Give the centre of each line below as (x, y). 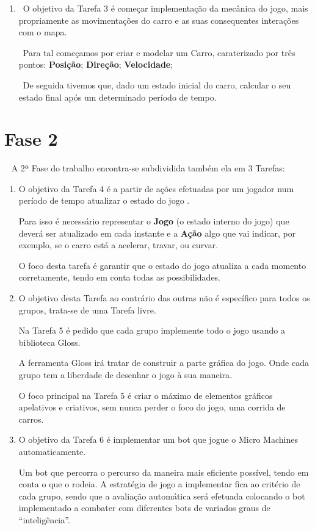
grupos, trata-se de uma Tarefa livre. (87, 310)
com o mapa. (43, 32)
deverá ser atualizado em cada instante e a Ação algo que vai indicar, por (157, 233)
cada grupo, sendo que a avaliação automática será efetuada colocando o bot (162, 496)
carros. (31, 419)
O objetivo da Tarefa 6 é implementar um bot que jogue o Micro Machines (158, 439)
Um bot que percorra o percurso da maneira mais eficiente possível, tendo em (164, 472)
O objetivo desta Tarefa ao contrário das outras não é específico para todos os (164, 298)
